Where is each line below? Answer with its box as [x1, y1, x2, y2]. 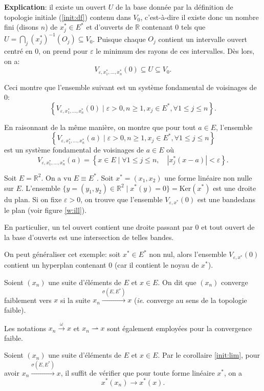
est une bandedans [197, 193, 255, 204]
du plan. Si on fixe [4, 193, 62, 204]
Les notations [4, 322, 47, 333]
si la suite [60, 294, 91, 305]
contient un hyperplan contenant [4, 259, 106, 270]
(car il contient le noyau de [114, 259, 199, 270]
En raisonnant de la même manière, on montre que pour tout [4, 121, 196, 132]
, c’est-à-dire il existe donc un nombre [140, 11, 259, 22]
